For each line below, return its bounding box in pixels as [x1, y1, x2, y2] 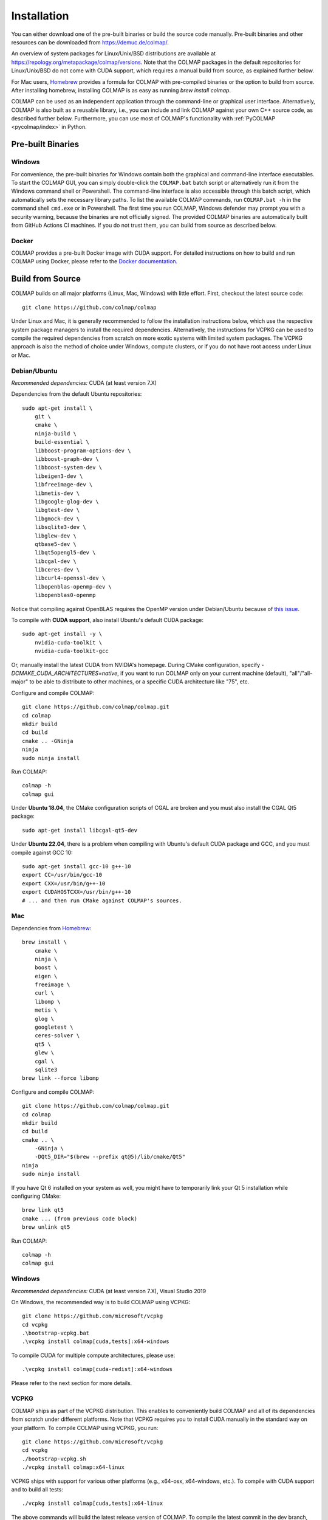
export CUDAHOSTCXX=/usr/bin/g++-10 [22, 888, 131, 896]
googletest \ [34, 1024, 73, 1031]
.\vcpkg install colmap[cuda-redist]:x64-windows [22, 1366, 173, 1373]
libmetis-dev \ [34, 489, 80, 497]
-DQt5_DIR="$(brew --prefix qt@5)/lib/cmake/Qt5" [34, 1153, 185, 1161]
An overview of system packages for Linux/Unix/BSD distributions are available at [11, 50, 216, 57]
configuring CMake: [11, 1192, 61, 1200]
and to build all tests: [11, 1485, 64, 1493]
